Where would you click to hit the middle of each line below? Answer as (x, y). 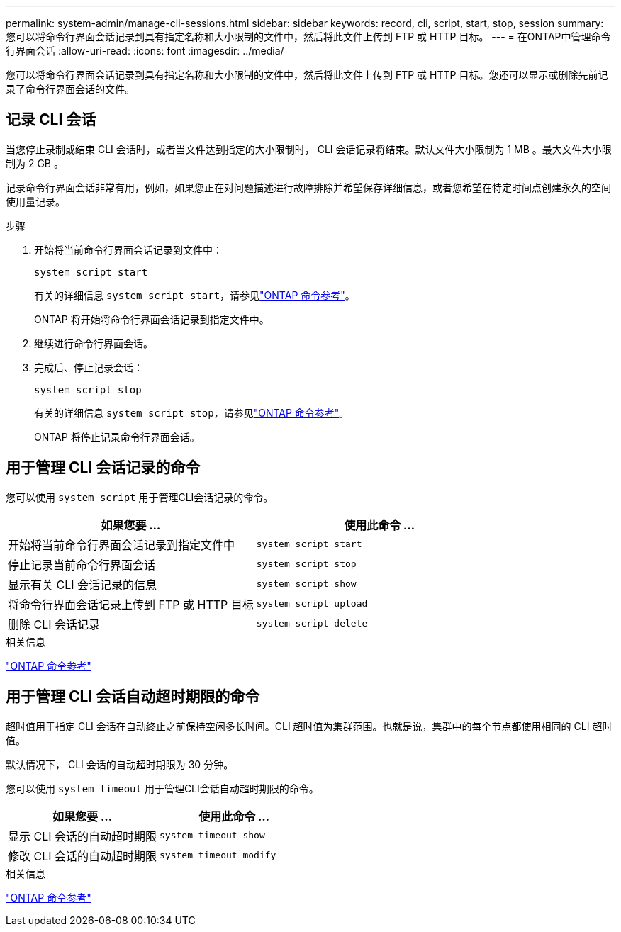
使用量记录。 (35, 201)
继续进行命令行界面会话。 (94, 343)
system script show (306, 584)
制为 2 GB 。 (35, 163)
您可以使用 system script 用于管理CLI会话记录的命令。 (140, 497)
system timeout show (212, 836)
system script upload (312, 604)
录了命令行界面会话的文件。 (70, 89)
